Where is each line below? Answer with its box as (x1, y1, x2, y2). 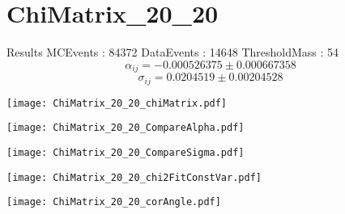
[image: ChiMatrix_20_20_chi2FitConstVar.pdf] (6, 171, 262, 183)
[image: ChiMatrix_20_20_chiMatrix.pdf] (6, 97, 228, 109)
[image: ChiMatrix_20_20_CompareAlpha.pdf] (6, 122, 245, 134)
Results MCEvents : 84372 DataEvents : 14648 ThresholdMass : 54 (6, 44, 339, 61)
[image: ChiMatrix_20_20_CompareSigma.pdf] (6, 146, 245, 158)
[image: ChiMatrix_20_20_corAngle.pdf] (6, 196, 221, 208)
